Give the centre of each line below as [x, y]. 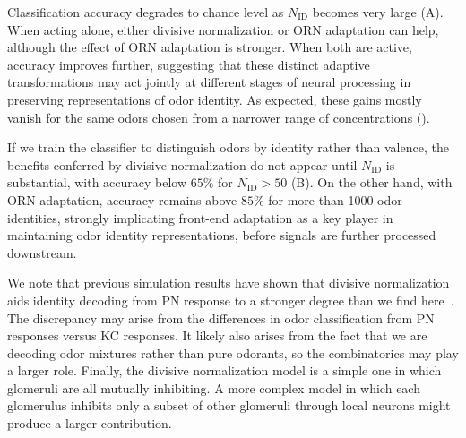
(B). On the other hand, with [371, 182]
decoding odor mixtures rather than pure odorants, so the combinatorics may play [233, 352]
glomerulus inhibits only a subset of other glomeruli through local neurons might [229, 405]
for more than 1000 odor [335, 199]
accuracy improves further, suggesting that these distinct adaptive [189, 64]
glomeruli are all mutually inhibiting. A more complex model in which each [214, 387]
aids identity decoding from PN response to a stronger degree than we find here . [231, 300]
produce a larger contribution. [90, 423]
